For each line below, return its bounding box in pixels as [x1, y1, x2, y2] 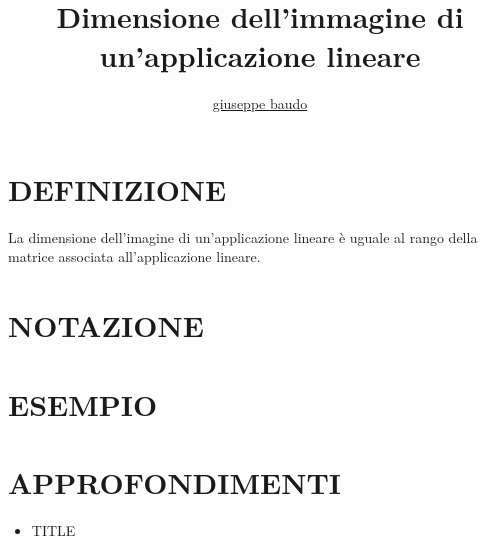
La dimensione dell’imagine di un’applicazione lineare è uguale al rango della [8, 226, 478, 247]
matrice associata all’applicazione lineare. [8, 246, 261, 267]
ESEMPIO [8, 383, 158, 424]
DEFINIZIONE [8, 168, 227, 209]
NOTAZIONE [8, 305, 204, 346]
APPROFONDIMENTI [8, 461, 342, 502]
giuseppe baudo [212, 93, 308, 114]
